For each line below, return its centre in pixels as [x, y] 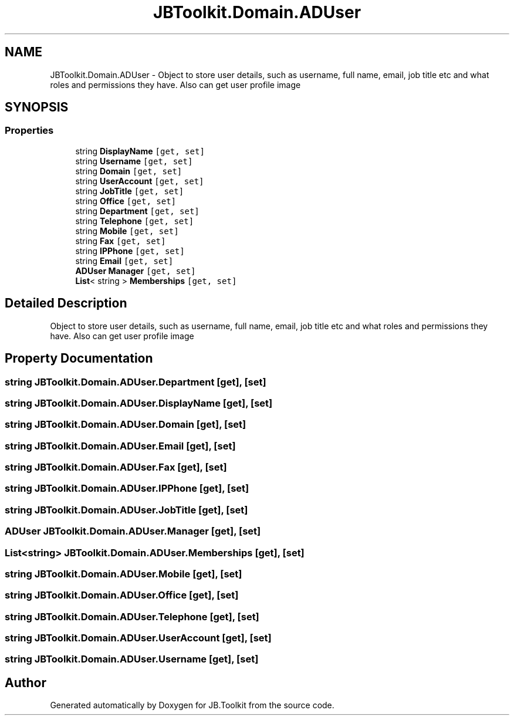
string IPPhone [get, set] [130, 251]
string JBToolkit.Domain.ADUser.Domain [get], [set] [126, 425]
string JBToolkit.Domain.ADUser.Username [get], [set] [132, 659]
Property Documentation [79, 359]
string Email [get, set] [124, 261]
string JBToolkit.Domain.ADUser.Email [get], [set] [120, 446]
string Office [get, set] [126, 201]
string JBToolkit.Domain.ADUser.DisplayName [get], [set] [139, 403]
